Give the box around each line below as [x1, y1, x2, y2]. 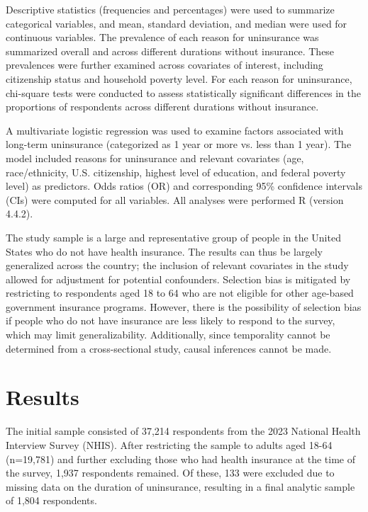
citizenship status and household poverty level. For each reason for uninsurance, [6, 71, 352, 86]
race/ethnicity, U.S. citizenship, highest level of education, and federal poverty [6, 164, 346, 179]
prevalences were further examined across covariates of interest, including [6, 57, 323, 72]
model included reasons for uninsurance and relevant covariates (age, [6, 150, 304, 165]
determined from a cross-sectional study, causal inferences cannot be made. [6, 341, 332, 355]
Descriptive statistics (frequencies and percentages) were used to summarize [6, 2, 335, 16]
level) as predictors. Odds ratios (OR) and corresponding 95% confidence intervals [6, 178, 362, 193]
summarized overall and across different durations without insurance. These [6, 43, 335, 58]
